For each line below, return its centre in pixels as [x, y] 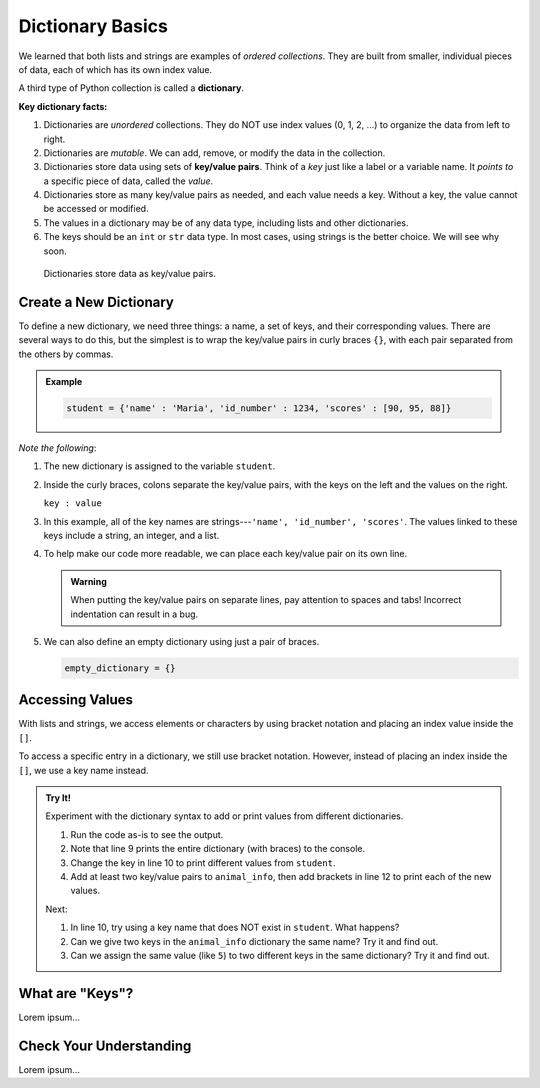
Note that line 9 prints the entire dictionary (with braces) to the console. [217, 849]
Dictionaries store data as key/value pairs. [130, 274]
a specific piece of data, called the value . [128, 181]
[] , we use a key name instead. [83, 770]
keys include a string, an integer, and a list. [131, 536]
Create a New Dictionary [96, 301]
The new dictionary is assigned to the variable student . [159, 466]
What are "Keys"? [76, 993]
